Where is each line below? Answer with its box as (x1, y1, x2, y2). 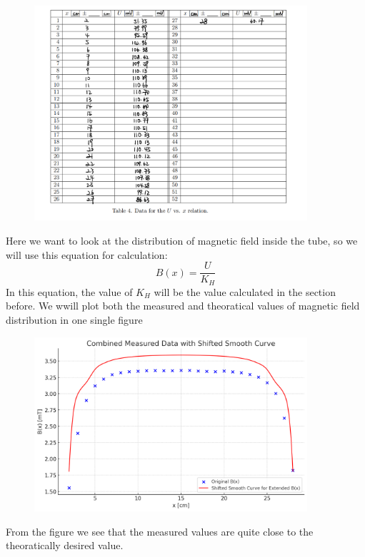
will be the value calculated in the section (154, 284, 336, 299)
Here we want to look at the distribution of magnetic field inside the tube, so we (6, 233, 358, 248)
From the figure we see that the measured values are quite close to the (6, 523, 314, 538)
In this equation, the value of (6, 284, 133, 299)
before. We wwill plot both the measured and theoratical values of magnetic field (6, 298, 360, 313)
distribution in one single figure (6, 312, 143, 327)
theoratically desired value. (6, 538, 124, 553)
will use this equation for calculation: (6, 247, 168, 262)
